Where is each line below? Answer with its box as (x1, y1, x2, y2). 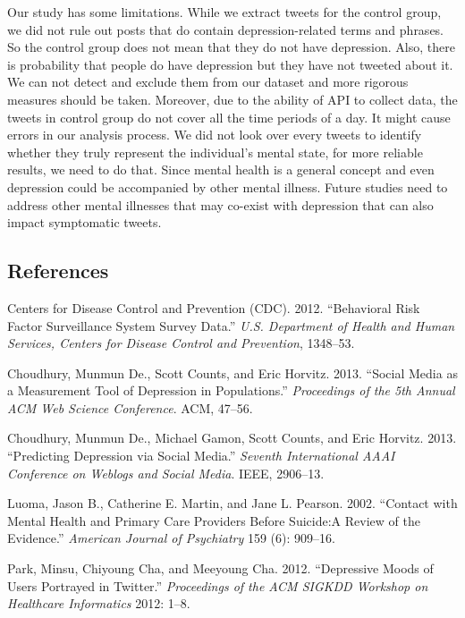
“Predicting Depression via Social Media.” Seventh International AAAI (7, 446, 395, 465)
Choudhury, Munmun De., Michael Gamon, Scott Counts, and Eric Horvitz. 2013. (7, 428, 457, 447)
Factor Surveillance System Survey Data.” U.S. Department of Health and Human (7, 316, 455, 334)
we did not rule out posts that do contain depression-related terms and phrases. (7, 20, 444, 38)
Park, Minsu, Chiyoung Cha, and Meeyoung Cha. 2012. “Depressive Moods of (7, 559, 434, 578)
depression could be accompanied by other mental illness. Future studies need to (7, 177, 448, 196)
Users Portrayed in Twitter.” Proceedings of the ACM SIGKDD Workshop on (7, 576, 428, 595)
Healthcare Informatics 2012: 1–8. (7, 594, 190, 613)
